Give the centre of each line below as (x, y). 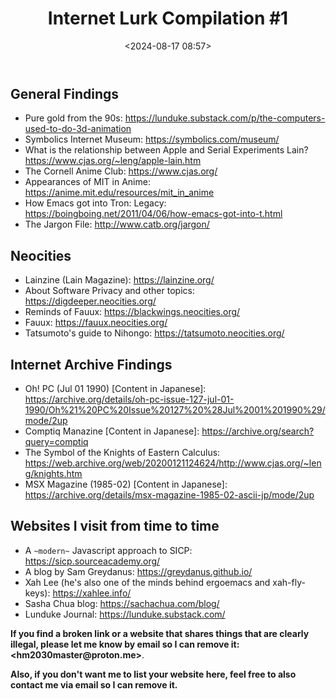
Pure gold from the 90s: (73, 118)
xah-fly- (289, 582)
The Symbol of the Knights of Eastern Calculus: (122, 452)
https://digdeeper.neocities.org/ (90, 301)
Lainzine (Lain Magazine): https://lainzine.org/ (119, 280)
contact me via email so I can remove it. (94, 684)
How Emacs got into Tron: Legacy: (95, 203)
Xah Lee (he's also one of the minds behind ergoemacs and (147, 582)
